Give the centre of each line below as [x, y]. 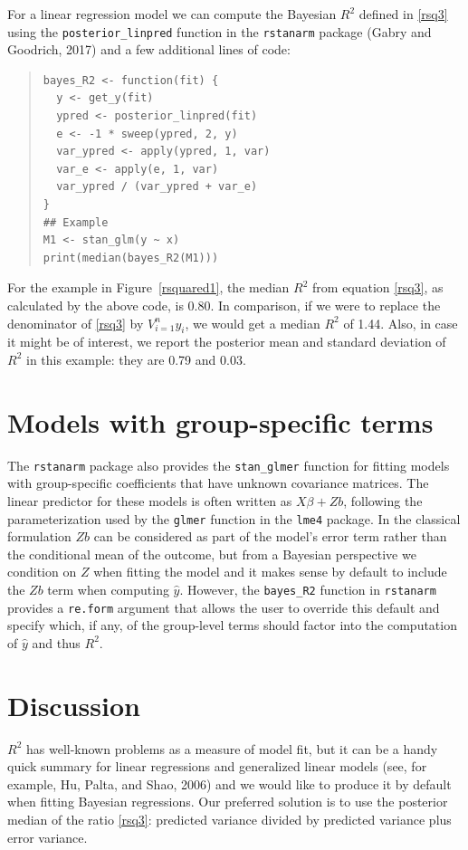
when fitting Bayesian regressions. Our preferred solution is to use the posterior [228, 802]
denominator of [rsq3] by [76, 323]
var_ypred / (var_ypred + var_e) [157, 187]
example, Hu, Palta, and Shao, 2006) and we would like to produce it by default [229, 783]
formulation [39, 536]
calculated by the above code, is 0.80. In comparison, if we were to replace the [224, 305]
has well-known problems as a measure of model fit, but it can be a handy [232, 748]
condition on [42, 572]
